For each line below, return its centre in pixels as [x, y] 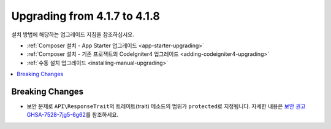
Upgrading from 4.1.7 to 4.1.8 [86, 16]
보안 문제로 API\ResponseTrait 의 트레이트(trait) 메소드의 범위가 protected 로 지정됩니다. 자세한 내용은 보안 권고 [166, 106]
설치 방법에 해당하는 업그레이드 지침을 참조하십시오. [73, 34]
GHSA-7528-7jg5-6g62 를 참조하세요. [73, 115]
